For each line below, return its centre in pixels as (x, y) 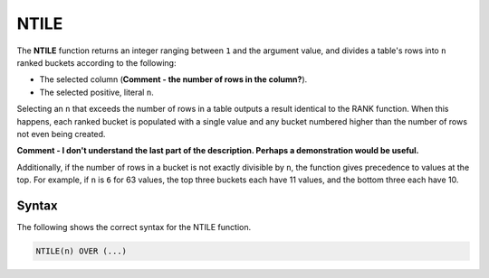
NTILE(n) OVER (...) (81, 251)
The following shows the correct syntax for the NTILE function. (134, 227)
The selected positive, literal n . (96, 92)
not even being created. (61, 134)
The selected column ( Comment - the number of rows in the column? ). (173, 79)
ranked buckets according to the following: (96, 62)
